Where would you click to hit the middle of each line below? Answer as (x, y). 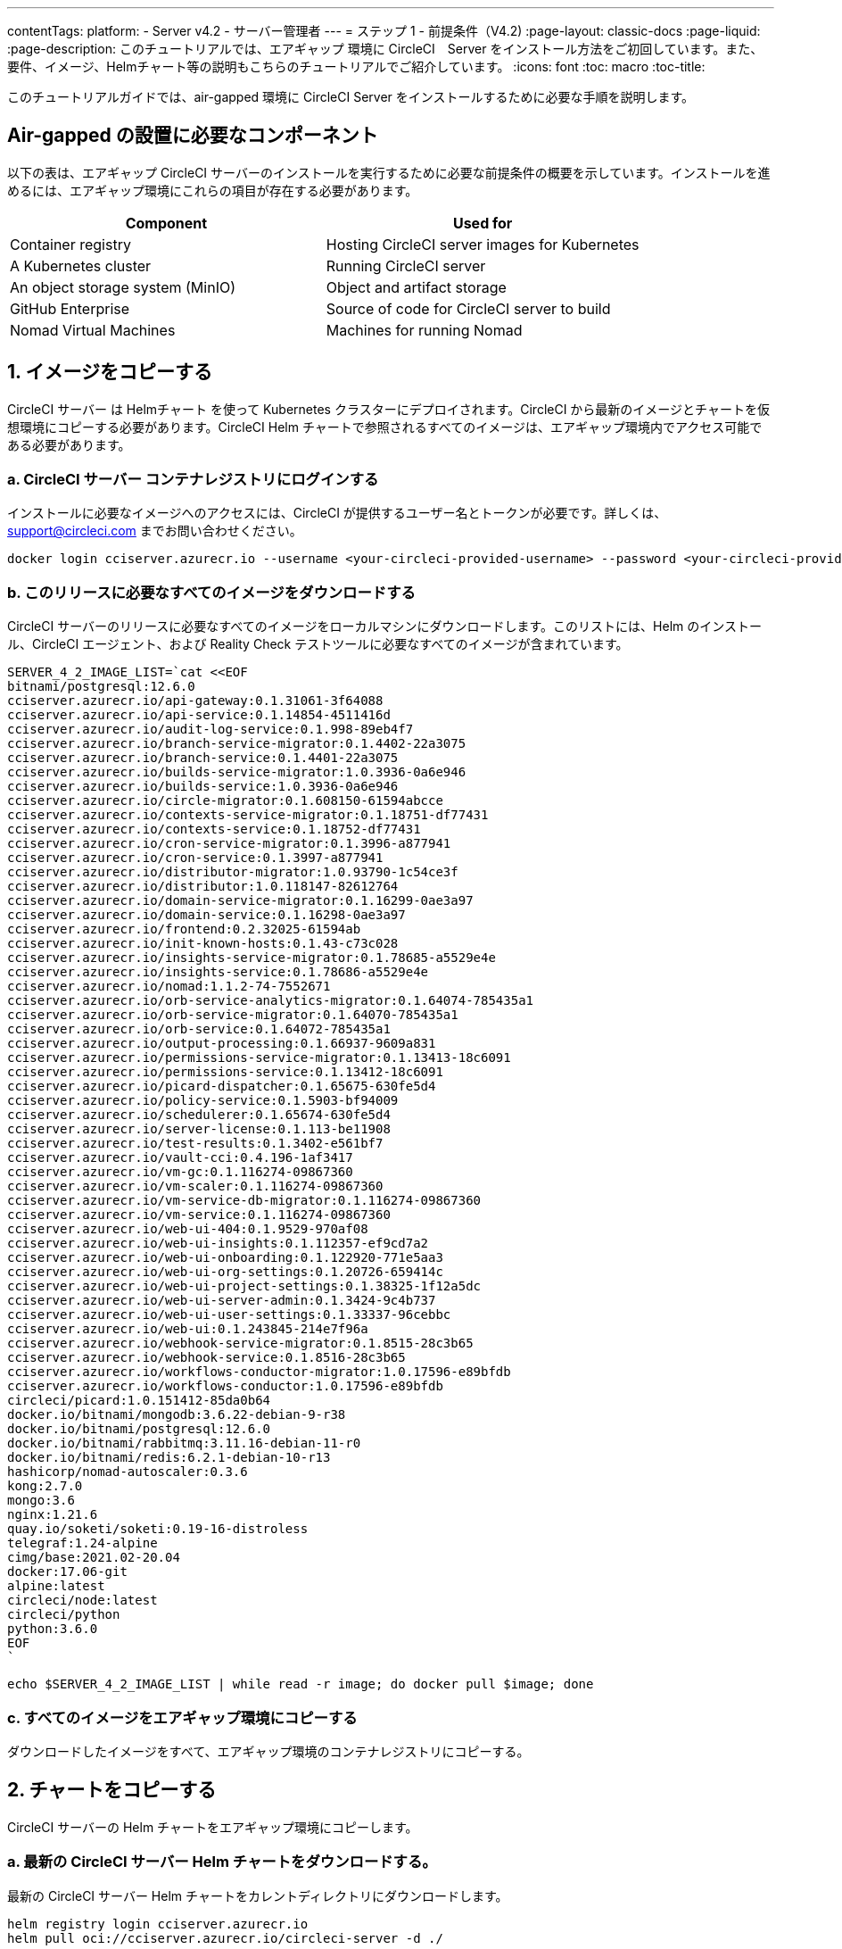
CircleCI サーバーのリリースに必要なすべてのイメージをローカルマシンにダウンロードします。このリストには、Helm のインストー (384, 626)
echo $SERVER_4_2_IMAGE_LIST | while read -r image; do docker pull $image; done (301, 1684)
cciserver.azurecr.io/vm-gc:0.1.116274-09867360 (180, 1172)
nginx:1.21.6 (53, 1515)
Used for (483, 223)
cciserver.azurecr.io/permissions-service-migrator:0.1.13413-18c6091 (259, 1058)
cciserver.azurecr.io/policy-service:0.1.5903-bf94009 (203, 1101)
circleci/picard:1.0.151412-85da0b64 (139, 1401)
